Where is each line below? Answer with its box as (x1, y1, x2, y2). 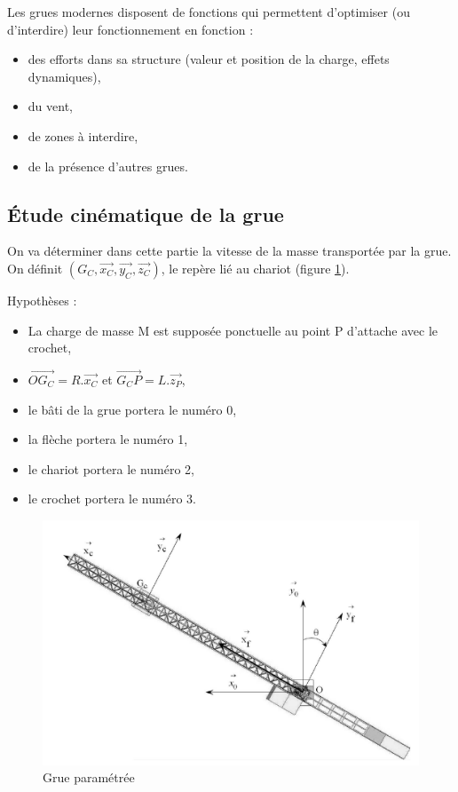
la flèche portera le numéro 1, (28, 430, 188, 448)
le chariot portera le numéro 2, (28, 459, 195, 478)
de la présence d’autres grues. (28, 156, 188, 175)
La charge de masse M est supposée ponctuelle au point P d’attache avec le (28, 321, 438, 339)
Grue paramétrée (43, 768, 135, 787)
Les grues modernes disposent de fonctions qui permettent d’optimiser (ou (7, 3, 410, 20)
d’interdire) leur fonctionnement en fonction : (7, 20, 254, 38)
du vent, (28, 97, 73, 115)
